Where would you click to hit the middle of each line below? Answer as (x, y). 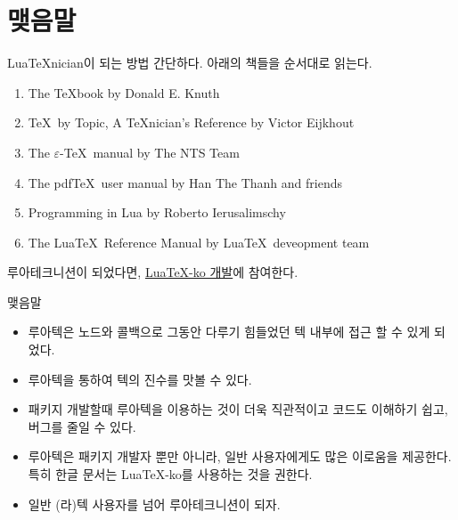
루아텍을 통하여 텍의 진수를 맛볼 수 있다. (140, 379)
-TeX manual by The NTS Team (150, 152)
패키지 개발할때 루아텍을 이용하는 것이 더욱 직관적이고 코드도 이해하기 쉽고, (238, 409)
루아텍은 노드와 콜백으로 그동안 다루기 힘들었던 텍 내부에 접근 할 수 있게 (229, 332)
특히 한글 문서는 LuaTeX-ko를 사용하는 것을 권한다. (170, 474)
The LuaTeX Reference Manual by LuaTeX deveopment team (199, 242)
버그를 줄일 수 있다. (82, 426)
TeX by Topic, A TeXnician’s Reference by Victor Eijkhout (191, 122)
